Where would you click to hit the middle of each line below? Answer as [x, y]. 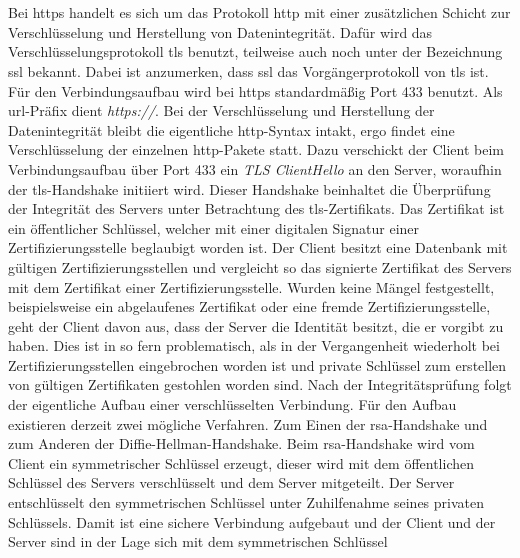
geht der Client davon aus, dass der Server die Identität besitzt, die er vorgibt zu [256, 325]
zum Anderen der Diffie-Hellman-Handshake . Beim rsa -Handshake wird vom [241, 443]
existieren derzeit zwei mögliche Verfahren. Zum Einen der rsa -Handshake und [248, 423]
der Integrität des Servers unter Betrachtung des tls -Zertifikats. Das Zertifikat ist [256, 208]
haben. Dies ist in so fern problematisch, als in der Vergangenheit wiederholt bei [254, 345]
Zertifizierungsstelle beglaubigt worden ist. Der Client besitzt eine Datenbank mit [258, 247]
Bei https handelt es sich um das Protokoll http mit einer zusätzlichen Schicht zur [259, 12]
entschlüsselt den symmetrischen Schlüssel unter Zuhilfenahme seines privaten [246, 502]
